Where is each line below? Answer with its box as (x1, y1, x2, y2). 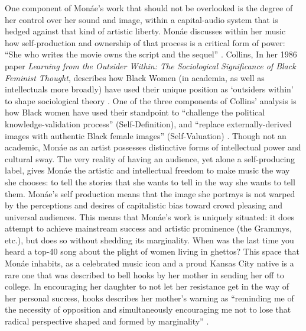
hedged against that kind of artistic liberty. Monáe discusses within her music (5, 25, 286, 37)
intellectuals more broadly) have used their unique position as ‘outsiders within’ (5, 83, 294, 95)
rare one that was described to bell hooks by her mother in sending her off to (5, 268, 284, 281)
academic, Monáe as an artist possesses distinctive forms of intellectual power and (5, 141, 301, 153)
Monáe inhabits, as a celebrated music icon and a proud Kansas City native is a (5, 257, 294, 269)
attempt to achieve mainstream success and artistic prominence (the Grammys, (5, 222, 292, 234)
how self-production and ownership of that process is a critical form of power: (5, 36, 285, 49)
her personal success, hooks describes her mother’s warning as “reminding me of (5, 291, 294, 304)
